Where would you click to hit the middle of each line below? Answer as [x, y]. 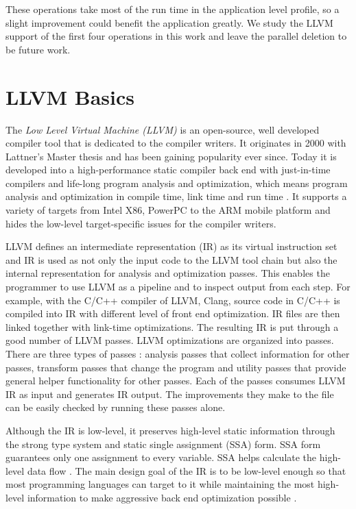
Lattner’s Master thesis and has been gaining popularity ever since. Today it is [171, 156]
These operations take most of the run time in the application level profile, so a [173, 9]
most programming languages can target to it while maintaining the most [160, 484]
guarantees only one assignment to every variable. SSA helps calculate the [161, 457]
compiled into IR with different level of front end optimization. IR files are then [173, 313]
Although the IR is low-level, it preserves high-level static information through [170, 430]
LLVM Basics [70, 96]
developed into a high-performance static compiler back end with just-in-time [168, 170]
